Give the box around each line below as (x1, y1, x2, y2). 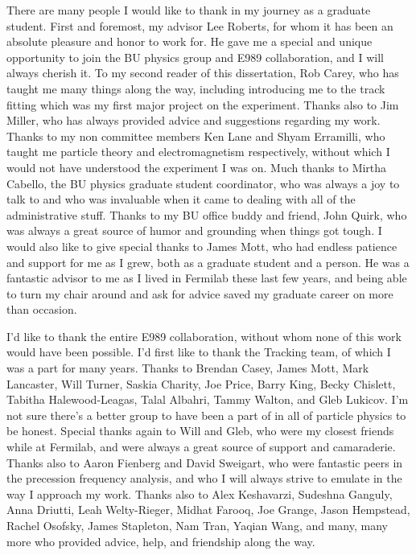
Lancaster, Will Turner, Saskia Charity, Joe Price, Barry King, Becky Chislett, (6, 375, 396, 392)
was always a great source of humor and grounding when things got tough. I (6, 222, 382, 239)
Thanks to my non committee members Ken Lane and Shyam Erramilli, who (6, 127, 385, 144)
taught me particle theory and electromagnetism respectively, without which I (6, 143, 390, 160)
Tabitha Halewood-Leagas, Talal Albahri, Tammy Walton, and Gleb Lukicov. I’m (6, 391, 409, 408)
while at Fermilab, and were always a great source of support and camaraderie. (6, 438, 396, 455)
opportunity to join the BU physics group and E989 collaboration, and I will (6, 48, 384, 65)
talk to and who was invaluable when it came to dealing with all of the (6, 191, 356, 208)
